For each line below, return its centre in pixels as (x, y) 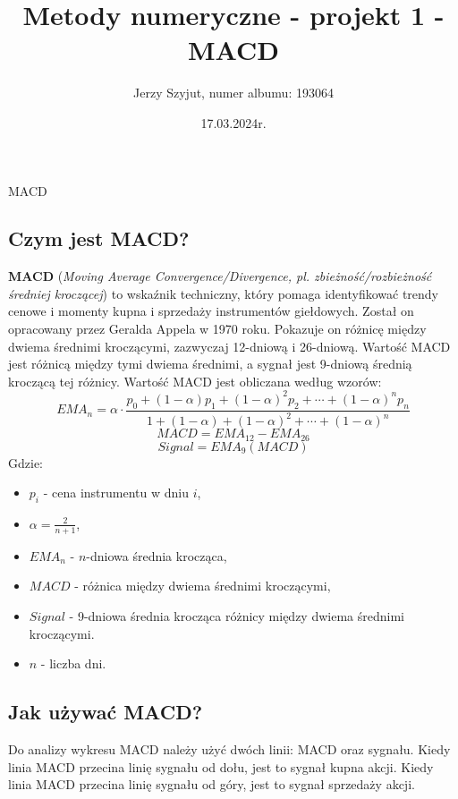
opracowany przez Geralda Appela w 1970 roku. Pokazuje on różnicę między (217, 329)
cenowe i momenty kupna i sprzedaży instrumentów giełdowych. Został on (211, 311)
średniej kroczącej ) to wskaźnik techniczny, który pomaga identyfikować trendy (224, 293)
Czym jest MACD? (99, 238)
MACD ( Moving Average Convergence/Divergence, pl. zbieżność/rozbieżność (220, 276)
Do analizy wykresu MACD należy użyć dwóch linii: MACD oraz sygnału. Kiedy (229, 748)
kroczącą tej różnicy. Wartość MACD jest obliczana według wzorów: (195, 381)
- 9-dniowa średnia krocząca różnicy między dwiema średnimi (237, 615)
